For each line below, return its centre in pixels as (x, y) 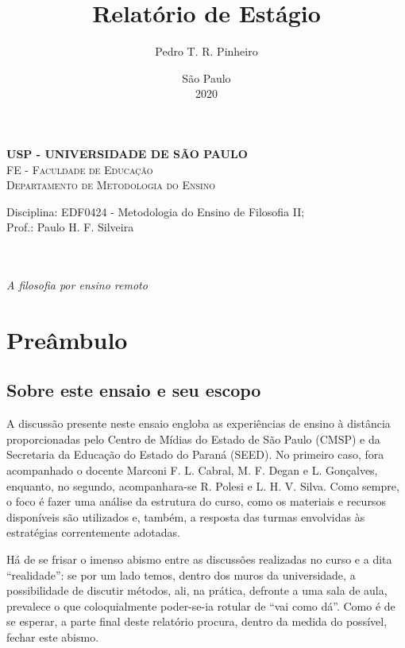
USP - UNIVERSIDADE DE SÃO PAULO (127, 153)
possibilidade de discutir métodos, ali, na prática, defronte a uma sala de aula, (197, 590)
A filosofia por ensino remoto (77, 285)
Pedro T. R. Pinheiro (206, 51)
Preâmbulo (67, 339)
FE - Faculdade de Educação (80, 169)
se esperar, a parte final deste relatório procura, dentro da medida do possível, (197, 621)
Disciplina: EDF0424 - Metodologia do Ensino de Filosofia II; (156, 211)
